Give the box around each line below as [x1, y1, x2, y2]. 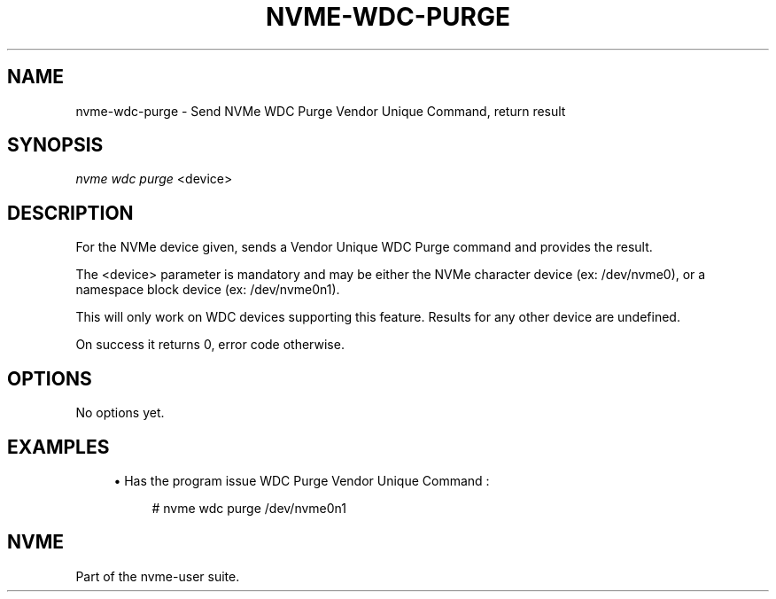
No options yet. [75, 405, 165, 421]
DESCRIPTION [7, 201, 134, 224]
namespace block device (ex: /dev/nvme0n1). [75, 282, 340, 298]
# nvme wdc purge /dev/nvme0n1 [151, 500, 347, 516]
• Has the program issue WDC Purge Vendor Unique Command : [113, 472, 490, 488]
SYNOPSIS [7, 134, 104, 157]
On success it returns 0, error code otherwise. [75, 337, 345, 353]
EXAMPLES [7, 435, 110, 458]
